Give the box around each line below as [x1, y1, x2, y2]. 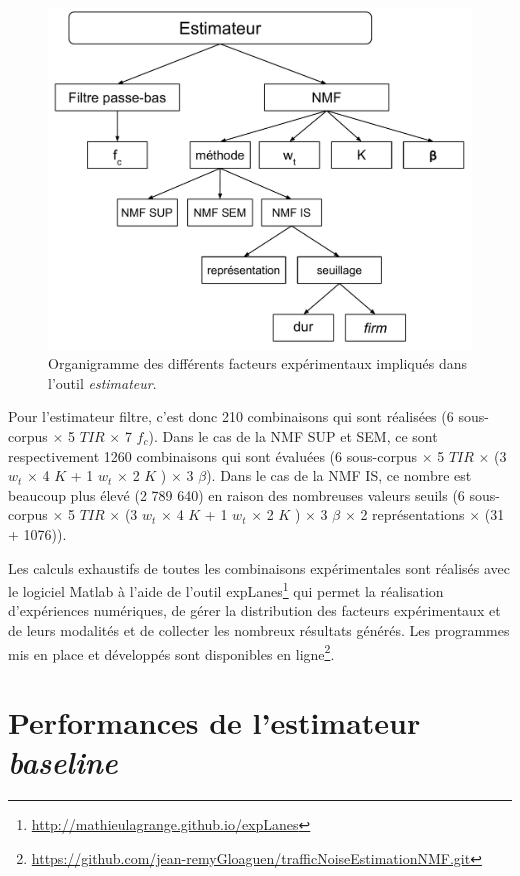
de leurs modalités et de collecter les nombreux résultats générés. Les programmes [8, 619, 510, 640]
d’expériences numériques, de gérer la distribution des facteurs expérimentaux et [8, 600, 501, 621]
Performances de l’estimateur [8, 702, 421, 742]
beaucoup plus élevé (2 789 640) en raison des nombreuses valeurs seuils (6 [8, 484, 465, 505]
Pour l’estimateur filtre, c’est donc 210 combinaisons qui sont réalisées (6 [8, 406, 454, 427]
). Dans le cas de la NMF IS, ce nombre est [206, 465, 472, 486]
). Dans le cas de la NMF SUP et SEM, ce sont [148, 425, 438, 446]
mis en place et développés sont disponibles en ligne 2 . [8, 640, 335, 664]
